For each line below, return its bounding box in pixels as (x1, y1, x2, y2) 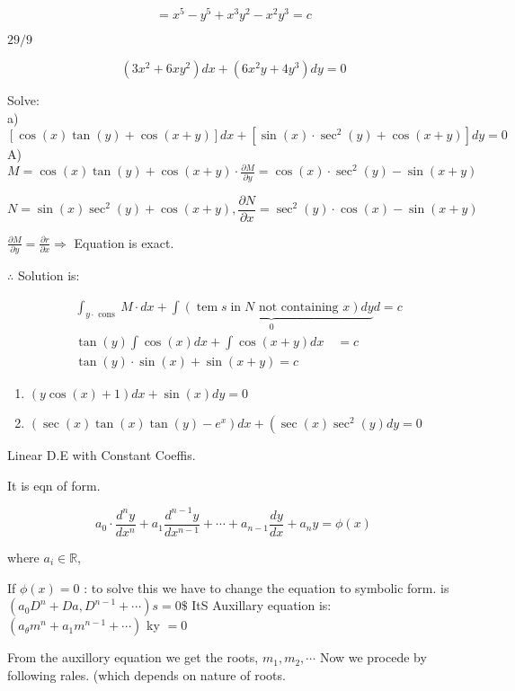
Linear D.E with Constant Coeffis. (7, 446, 196, 465)
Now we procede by (319, 648, 427, 667)
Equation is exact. (74, 233, 174, 252)
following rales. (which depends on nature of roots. (7, 665, 286, 684)
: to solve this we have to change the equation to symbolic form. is (84, 578, 449, 597)
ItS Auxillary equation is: (191, 596, 332, 615)
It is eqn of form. (7, 475, 101, 494)
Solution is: (17, 266, 80, 285)
